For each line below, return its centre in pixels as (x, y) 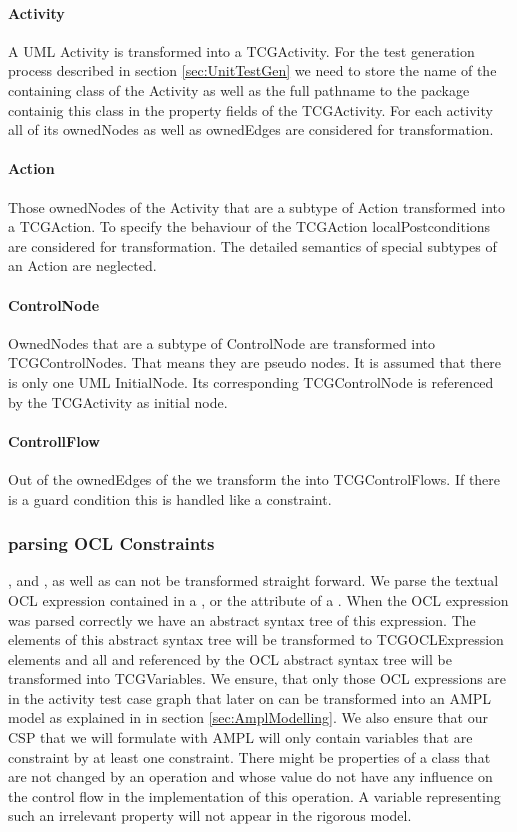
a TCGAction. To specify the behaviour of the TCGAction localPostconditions (249, 226)
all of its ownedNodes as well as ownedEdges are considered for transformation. (251, 129)
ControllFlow (54, 440)
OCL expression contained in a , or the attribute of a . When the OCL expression (258, 599)
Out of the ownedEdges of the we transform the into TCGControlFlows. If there (254, 478)
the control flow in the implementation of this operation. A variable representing (254, 795)
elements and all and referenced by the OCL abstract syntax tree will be (230, 658)
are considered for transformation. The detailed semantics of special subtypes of (252, 245)
